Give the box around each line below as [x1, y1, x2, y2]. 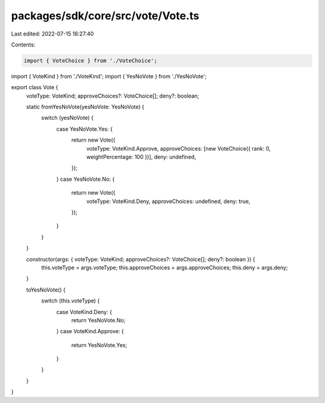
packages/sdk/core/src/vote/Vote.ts [11, 9, 200, 22]
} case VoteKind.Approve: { [56, 328, 124, 335]
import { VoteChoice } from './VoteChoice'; [23, 57, 158, 64]
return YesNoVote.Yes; [71, 341, 128, 349]
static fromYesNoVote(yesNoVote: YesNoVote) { [26, 103, 144, 111]
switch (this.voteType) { [41, 297, 100, 304]
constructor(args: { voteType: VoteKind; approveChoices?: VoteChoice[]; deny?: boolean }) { [26, 255, 255, 263]
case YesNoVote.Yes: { [56, 125, 113, 133]
